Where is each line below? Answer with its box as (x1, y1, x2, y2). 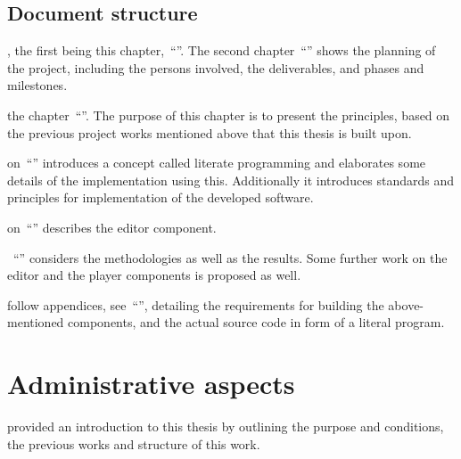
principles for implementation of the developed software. (7, 188, 314, 207)
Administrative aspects (7, 365, 295, 402)
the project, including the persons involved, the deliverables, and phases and (7, 58, 424, 77)
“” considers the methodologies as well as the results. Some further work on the (12, 248, 448, 266)
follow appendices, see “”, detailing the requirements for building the (7, 295, 384, 314)
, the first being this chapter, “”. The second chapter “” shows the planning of (7, 41, 436, 60)
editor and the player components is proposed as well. (7, 266, 301, 284)
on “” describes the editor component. (7, 217, 217, 236)
